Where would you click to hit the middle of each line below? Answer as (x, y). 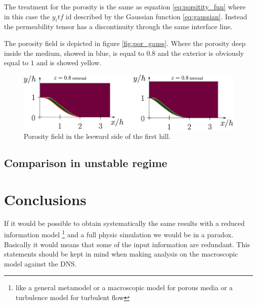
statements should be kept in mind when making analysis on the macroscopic (121, 254)
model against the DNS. (40, 263)
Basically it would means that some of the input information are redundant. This (127, 244)
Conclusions (45, 199)
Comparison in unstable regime (86, 163)
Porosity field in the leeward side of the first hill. (97, 136)
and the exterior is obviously (201, 53)
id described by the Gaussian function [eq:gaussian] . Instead (156, 16)
